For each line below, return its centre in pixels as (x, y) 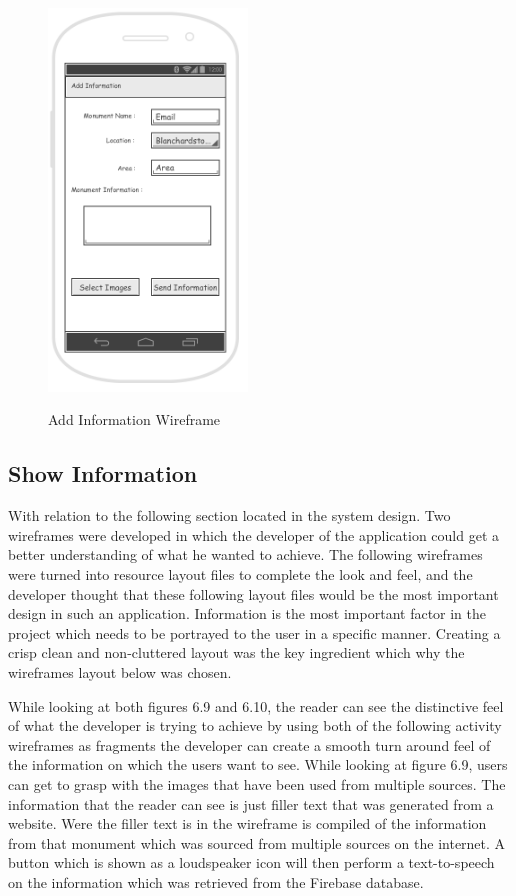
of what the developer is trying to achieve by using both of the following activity (255, 725)
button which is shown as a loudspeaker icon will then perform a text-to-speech (251, 862)
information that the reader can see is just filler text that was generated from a (251, 803)
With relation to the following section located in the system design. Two (229, 515)
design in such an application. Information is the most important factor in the (247, 613)
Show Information (103, 473)
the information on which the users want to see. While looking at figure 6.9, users (258, 764)
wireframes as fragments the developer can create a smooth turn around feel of (249, 744)
